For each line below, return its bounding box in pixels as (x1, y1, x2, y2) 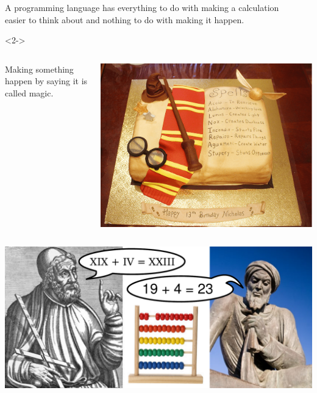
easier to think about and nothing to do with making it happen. (5, 13, 244, 26)
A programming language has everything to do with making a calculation (5, 1, 279, 13)
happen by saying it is (5, 74, 88, 87)
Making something (5, 62, 74, 75)
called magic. (5, 86, 54, 99)
